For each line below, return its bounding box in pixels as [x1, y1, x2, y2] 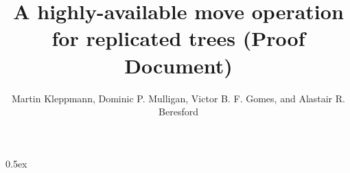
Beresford [159, 104, 198, 119]
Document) [124, 51, 233, 79]
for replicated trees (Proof [51, 24, 305, 52]
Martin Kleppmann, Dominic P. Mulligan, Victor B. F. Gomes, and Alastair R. [12, 91, 345, 105]
